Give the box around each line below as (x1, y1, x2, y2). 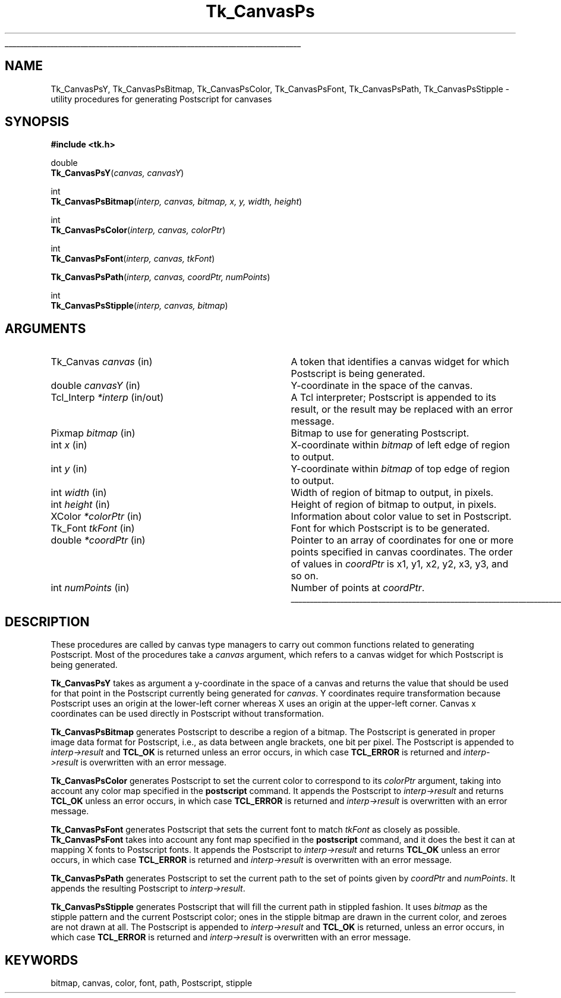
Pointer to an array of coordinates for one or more (291, 534, 514, 547)
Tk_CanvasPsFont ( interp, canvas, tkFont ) (51, 253, 215, 264)
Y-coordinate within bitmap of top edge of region (291, 463, 510, 475)
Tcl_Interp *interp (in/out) (51, 391, 164, 404)
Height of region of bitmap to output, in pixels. (291, 498, 497, 511)
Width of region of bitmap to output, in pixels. (291, 487, 494, 499)
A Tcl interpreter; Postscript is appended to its (291, 391, 496, 404)
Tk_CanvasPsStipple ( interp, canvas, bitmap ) (51, 300, 228, 311)
